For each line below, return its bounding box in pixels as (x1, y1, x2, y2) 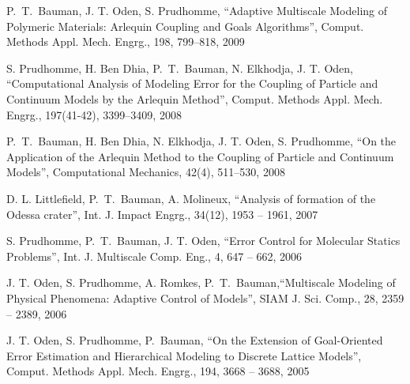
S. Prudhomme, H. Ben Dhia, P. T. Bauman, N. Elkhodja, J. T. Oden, (6, 59, 353, 76)
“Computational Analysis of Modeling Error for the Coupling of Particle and (6, 75, 378, 92)
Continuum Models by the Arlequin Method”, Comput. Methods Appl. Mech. (6, 90, 383, 107)
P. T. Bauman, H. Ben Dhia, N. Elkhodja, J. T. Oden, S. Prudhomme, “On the (6, 133, 397, 149)
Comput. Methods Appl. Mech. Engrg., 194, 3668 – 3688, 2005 (6, 363, 310, 379)
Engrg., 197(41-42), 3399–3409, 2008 (6, 106, 182, 122)
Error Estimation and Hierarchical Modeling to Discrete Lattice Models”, (6, 347, 362, 363)
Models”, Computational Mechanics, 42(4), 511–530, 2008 (6, 164, 285, 180)
